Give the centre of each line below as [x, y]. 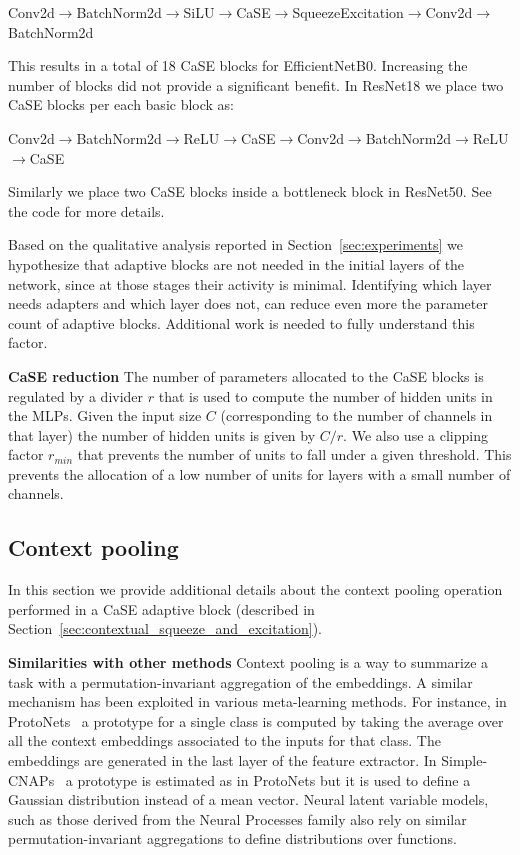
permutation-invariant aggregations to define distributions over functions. [232, 838]
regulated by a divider [76, 395]
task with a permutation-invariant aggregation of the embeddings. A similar [240, 681]
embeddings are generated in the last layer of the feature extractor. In [222, 760]
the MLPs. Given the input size [105, 415]
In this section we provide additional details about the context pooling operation [255, 589]
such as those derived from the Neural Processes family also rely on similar [237, 818]
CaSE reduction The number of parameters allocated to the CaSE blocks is [246, 375]
